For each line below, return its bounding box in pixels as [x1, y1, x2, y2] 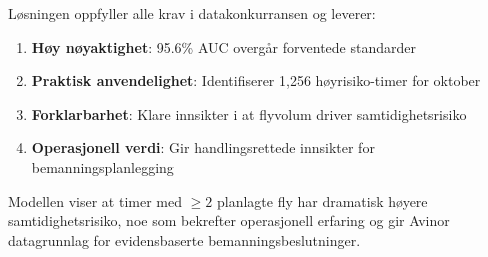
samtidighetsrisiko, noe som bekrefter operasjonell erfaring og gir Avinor [8, 210, 450, 231]
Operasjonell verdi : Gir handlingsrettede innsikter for [31, 137, 375, 158]
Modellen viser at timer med [8, 190, 182, 211]
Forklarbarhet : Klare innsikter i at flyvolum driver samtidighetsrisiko [31, 103, 467, 124]
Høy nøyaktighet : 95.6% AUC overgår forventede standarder [31, 36, 416, 57]
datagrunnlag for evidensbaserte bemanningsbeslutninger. [8, 229, 361, 250]
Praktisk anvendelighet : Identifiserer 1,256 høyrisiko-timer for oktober [31, 70, 481, 91]
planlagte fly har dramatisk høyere [216, 190, 428, 211]
